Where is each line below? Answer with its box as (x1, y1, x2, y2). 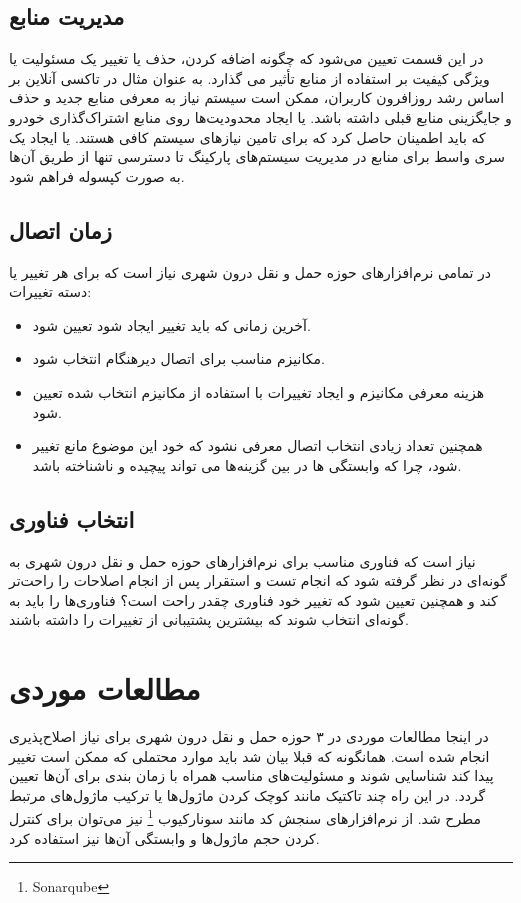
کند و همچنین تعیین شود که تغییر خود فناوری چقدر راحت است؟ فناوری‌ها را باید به (9, 589, 498, 610)
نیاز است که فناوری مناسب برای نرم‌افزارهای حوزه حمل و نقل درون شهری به (9, 550, 476, 571)
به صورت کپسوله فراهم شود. (9, 165, 185, 186)
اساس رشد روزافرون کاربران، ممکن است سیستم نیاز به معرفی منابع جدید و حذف (9, 87, 505, 108)
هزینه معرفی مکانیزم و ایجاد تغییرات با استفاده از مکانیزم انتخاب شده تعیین (32, 381, 485, 402)
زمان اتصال (9, 214, 112, 245)
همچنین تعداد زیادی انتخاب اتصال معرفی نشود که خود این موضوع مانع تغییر (32, 435, 483, 456)
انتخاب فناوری (9, 503, 135, 534)
